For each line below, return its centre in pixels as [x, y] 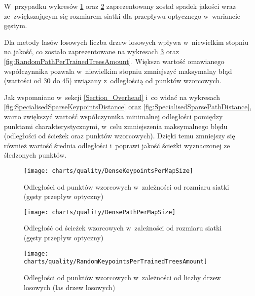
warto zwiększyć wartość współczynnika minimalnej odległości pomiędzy [113, 116]
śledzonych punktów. [35, 155]
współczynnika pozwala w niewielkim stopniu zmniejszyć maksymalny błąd [118, 71]
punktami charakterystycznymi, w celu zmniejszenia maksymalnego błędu [116, 126]
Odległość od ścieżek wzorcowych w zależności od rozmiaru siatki [123, 228]
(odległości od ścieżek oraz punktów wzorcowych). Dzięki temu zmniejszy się [120, 136]
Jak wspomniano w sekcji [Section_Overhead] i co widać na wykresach [112, 97]
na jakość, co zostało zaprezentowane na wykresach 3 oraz [91, 51]
